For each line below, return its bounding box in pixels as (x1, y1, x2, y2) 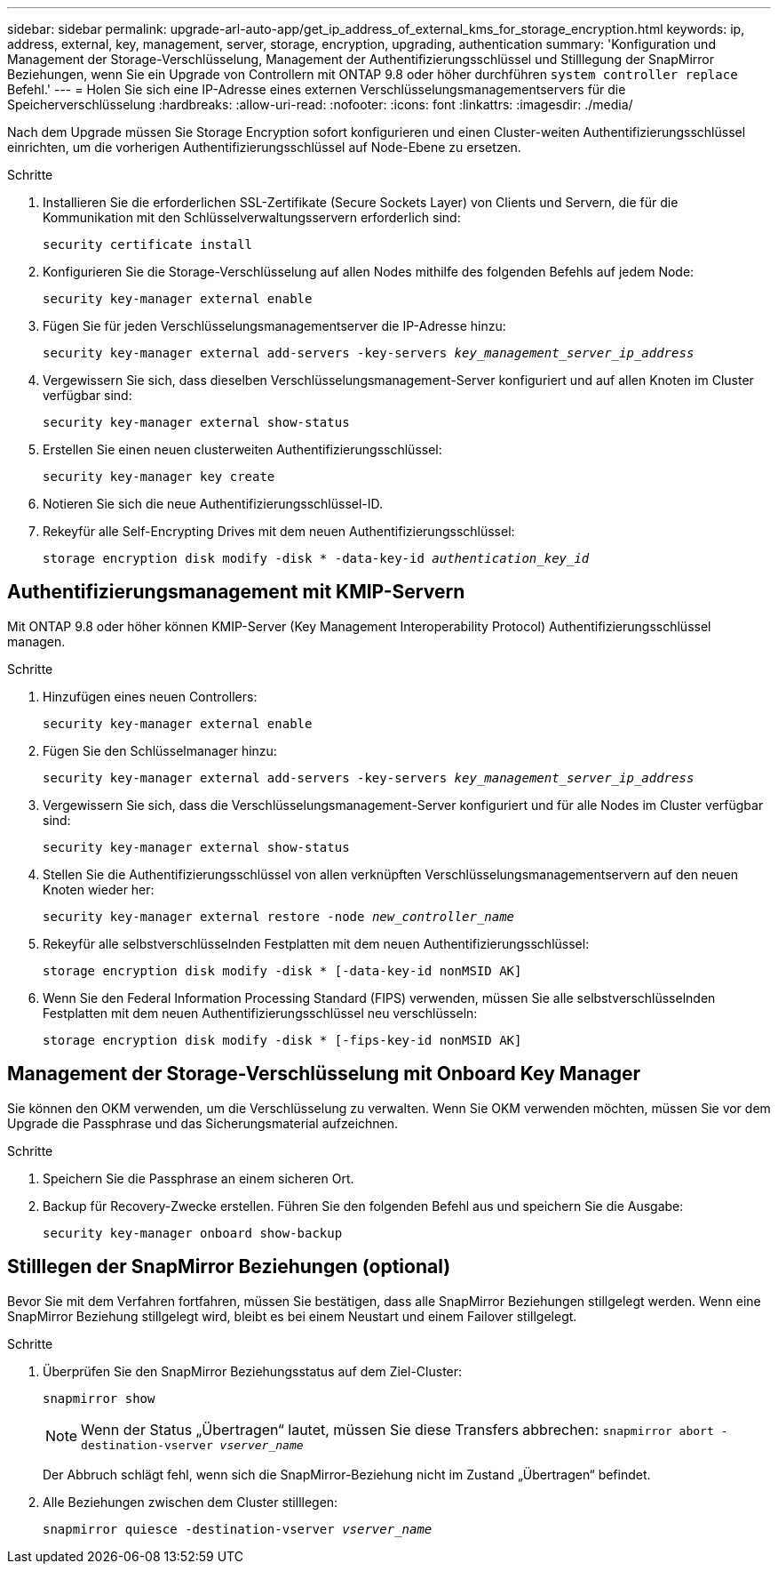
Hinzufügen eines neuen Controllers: (43, 688, 258, 704)
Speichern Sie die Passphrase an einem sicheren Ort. (43, 1170, 354, 1186)
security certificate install (43, 237, 253, 252)
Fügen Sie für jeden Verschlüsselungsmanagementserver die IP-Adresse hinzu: (43, 318, 506, 333)
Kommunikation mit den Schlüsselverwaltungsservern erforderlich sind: (43, 210, 461, 225)
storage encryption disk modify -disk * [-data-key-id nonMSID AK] (43, 963, 522, 978)
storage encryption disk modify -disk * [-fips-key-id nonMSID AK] (43, 1032, 522, 1047)
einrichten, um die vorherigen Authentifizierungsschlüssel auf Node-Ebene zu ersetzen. (7, 140, 521, 155)
